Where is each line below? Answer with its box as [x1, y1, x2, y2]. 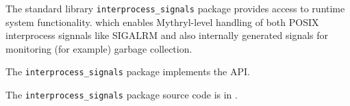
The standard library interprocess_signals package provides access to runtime [5, 1, 345, 15]
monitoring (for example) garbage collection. [5, 41, 192, 55]
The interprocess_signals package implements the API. [5, 64, 250, 79]
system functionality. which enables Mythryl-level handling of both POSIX [5, 14, 319, 29]
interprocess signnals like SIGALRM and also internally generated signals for [5, 28, 329, 42]
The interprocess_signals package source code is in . [5, 88, 238, 102]
